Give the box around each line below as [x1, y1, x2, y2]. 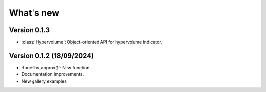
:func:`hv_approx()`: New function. [21, 64, 91, 70]
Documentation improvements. [21, 71, 84, 77]
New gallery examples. [21, 78, 68, 84]
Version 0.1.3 [9, 26, 50, 34]
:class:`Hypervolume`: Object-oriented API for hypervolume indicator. [21, 39, 162, 45]
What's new [9, 7, 60, 18]
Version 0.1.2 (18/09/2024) [9, 51, 94, 60]
